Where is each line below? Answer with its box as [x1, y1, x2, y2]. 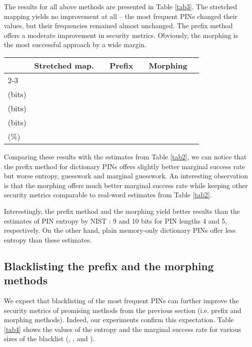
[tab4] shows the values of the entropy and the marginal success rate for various [4, 324, 241, 334]
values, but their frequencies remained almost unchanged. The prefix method [4, 20, 233, 31]
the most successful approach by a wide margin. [4, 39, 146, 50]
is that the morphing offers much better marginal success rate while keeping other [4, 180, 248, 190]
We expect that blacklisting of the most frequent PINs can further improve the [4, 295, 239, 305]
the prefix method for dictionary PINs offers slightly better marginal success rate [4, 161, 245, 171]
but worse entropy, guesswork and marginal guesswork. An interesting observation [4, 171, 248, 181]
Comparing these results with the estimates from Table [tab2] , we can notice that [4, 151, 247, 161]
